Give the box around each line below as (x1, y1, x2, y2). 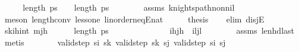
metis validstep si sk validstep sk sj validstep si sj (4, 35, 226, 48)
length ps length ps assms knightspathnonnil (23, 1, 235, 13)
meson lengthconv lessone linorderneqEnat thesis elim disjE (4, 12, 265, 25)
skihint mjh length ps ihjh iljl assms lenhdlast (4, 24, 294, 37)
